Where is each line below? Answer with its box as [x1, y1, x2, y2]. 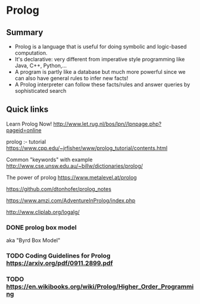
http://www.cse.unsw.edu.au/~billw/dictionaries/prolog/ [6, 162, 143, 170]
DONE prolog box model [6, 223, 77, 231]
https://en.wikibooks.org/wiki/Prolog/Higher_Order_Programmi [6, 282, 194, 290]
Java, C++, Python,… [14, 62, 67, 69]
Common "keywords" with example [6, 156, 93, 163]
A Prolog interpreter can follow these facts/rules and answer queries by [14, 81, 190, 88]
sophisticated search [14, 87, 67, 94]
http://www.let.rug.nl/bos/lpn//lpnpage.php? [53, 120, 162, 127]
